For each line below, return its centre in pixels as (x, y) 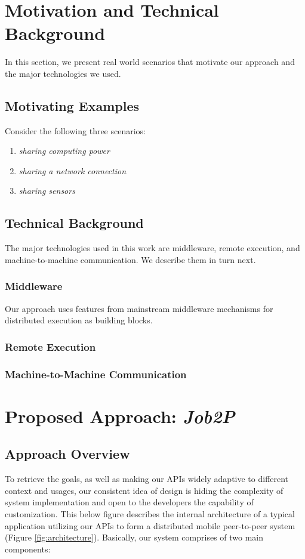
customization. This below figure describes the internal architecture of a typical (150, 513)
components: (28, 549)
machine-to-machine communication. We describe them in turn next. (130, 259)
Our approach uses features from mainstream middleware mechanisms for (139, 308)
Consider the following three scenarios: (76, 130)
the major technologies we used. (63, 73)
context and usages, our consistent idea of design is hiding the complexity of (144, 490)
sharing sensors (47, 191)
